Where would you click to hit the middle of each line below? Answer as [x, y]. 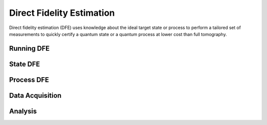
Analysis [23, 111]
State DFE [24, 64]
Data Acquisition [35, 95]
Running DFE [29, 48]
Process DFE [29, 79]
